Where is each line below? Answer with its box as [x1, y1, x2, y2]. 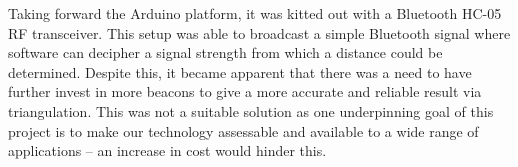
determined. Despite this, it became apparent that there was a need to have [8, 61, 472, 82]
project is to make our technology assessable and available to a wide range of [8, 120, 479, 141]
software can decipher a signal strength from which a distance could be [8, 42, 443, 63]
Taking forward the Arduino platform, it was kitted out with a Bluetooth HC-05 [8, 3, 502, 23]
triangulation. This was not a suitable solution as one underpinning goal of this [8, 100, 494, 121]
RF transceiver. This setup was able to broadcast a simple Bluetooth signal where [8, 22, 511, 43]
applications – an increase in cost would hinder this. [8, 140, 327, 161]
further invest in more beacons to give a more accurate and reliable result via [8, 81, 482, 102]
